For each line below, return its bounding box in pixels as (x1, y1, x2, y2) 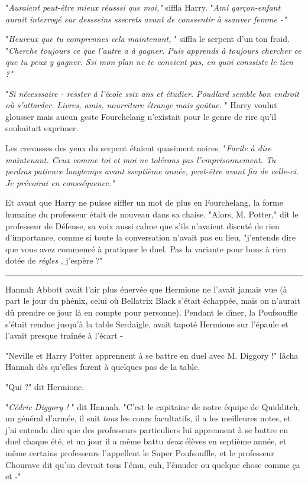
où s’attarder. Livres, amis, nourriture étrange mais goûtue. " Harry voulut (5, 99, 277, 111)
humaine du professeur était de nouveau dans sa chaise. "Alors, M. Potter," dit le (5, 207, 299, 220)
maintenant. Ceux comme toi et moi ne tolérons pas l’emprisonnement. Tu (5, 153, 276, 165)
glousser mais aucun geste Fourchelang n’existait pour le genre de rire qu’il (5, 110, 277, 122)
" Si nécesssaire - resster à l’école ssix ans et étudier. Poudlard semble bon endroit (5, 87, 299, 99)
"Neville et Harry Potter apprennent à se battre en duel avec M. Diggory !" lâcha (5, 349, 299, 361)
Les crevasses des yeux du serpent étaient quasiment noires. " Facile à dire (5, 141, 271, 154)
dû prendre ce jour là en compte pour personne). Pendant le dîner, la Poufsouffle (5, 306, 298, 319)
